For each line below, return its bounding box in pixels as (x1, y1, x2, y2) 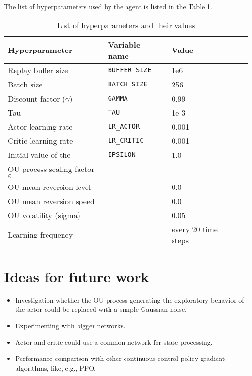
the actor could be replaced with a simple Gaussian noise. (15, 304, 187, 314)
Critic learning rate (8, 135, 73, 146)
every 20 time (172, 223, 218, 235)
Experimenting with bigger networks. (15, 320, 126, 330)
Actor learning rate (8, 120, 73, 132)
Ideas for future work (4, 266, 149, 286)
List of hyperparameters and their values (57, 19, 195, 31)
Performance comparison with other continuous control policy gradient (15, 353, 225, 363)
